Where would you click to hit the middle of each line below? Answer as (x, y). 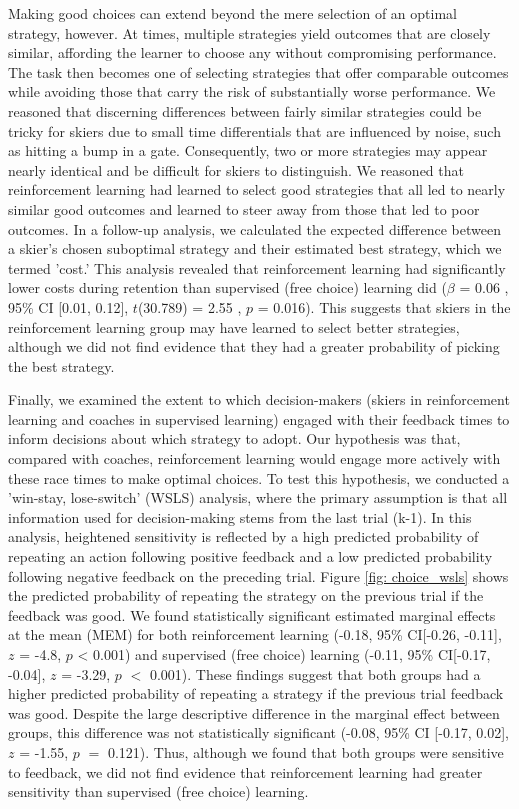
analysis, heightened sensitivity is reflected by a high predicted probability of (243, 536)
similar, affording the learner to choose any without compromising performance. (252, 52)
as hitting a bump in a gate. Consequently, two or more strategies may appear (248, 150)
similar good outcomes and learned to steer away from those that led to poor (244, 208)
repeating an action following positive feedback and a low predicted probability (250, 556)
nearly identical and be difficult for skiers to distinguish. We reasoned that (236, 169)
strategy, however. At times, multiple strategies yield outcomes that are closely (249, 32)
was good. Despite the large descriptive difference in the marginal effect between (254, 712)
